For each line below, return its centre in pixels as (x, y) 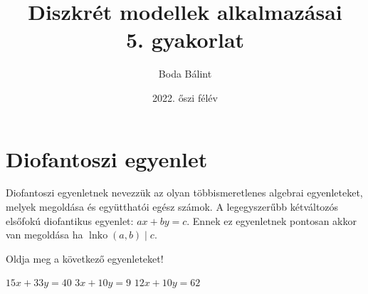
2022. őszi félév (185, 97)
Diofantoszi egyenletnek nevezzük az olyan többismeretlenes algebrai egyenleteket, (184, 193)
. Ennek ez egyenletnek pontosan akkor (272, 220)
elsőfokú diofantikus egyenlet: (70, 220)
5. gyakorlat (185, 40)
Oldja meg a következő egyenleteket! (85, 258)
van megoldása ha (44, 235)
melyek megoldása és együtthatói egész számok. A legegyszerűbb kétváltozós (172, 207)
